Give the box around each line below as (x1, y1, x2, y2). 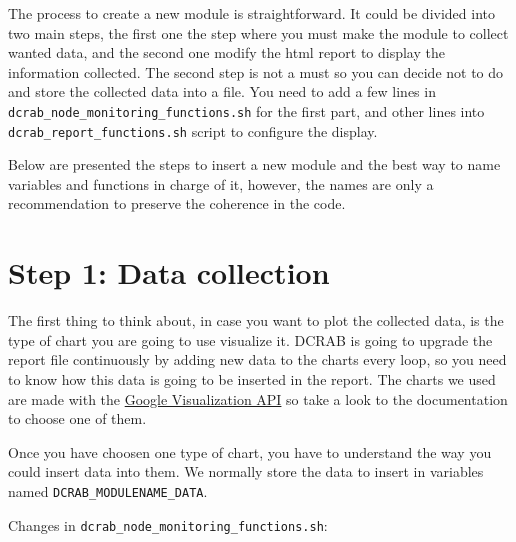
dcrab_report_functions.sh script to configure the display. (8, 120, 378, 141)
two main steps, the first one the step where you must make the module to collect (8, 22, 509, 43)
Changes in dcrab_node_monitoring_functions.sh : (8, 514, 328, 535)
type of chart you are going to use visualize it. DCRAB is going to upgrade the (8, 329, 493, 350)
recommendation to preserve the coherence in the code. (8, 193, 346, 214)
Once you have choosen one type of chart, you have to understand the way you (8, 441, 492, 462)
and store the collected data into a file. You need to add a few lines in (8, 81, 436, 102)
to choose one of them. (8, 408, 147, 429)
